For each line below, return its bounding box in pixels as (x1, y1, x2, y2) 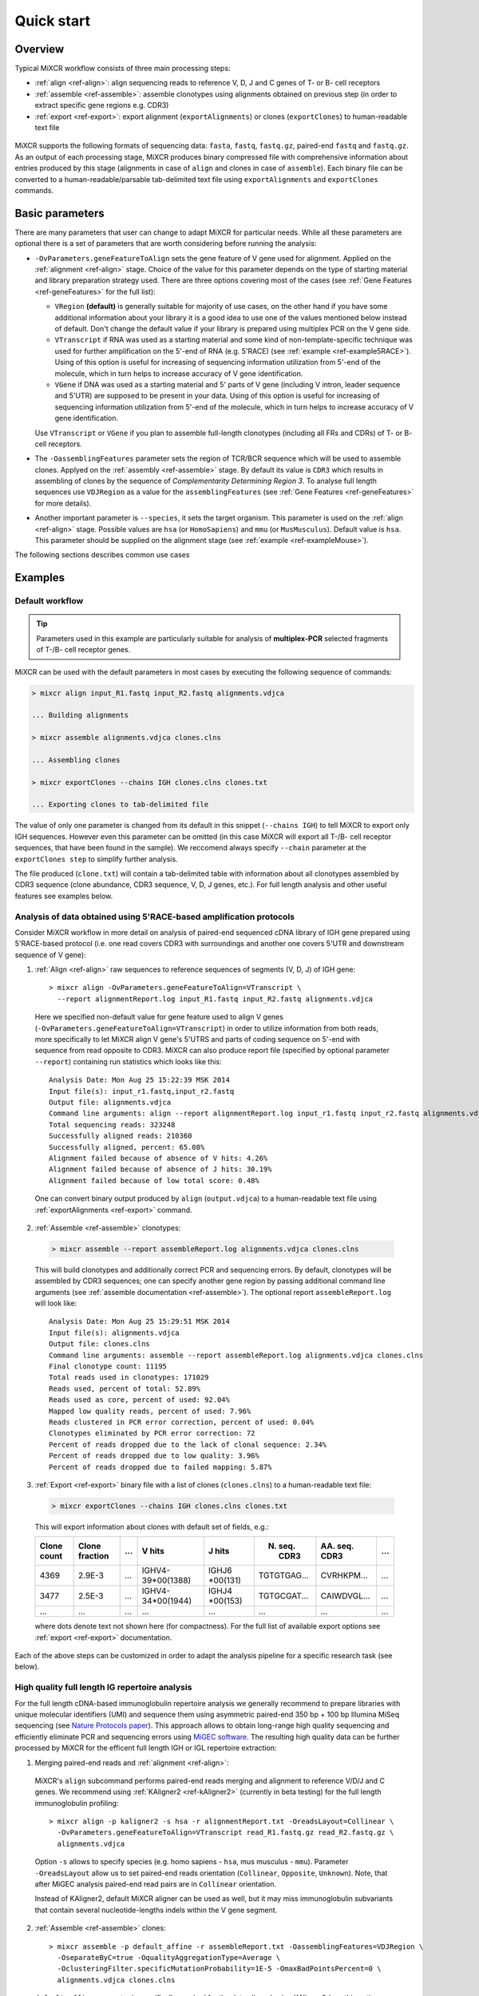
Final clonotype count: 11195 (49, 1362, 168, 1371)
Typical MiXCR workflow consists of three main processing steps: (14, 64, 231, 73)
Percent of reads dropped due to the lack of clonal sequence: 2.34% (49, 1440, 327, 1449)
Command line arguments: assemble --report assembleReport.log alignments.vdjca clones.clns (49, 1350, 424, 1360)
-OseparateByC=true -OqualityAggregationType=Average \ (57, 1953, 281, 1962)
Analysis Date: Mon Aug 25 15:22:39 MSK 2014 (49, 1075, 231, 1085)
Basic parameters (14, 206, 105, 220)
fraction (77, 1550, 109, 1562)
